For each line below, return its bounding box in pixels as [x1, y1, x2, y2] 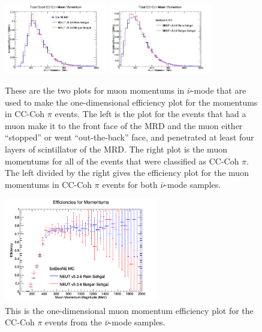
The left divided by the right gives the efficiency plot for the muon [5, 166, 249, 179]
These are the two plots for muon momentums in [5, 84, 185, 97]
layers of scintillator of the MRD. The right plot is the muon [5, 143, 227, 155]
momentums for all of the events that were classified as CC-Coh [5, 154, 239, 167]
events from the [45, 316, 103, 328]
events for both [102, 178, 158, 190]
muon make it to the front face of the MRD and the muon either [5, 119, 243, 131]
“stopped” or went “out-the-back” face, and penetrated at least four [5, 131, 254, 143]
